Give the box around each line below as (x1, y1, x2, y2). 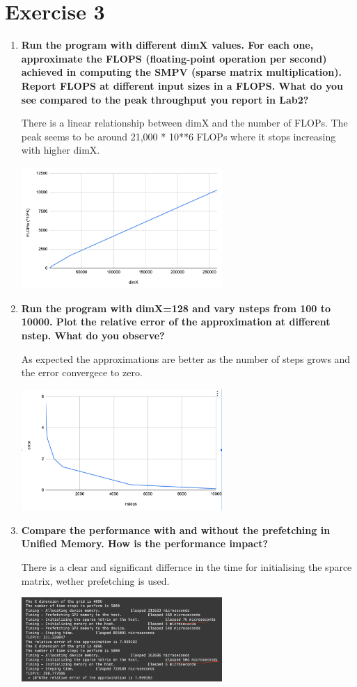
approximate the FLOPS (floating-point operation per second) (21, 51, 327, 65)
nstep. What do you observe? (21, 328, 165, 342)
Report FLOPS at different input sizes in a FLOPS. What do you (21, 78, 344, 92)
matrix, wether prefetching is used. (21, 573, 170, 588)
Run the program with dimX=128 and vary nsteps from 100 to (21, 300, 331, 315)
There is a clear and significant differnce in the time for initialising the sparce (21, 559, 352, 574)
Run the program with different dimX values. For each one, (21, 38, 314, 52)
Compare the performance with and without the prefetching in (21, 522, 331, 537)
